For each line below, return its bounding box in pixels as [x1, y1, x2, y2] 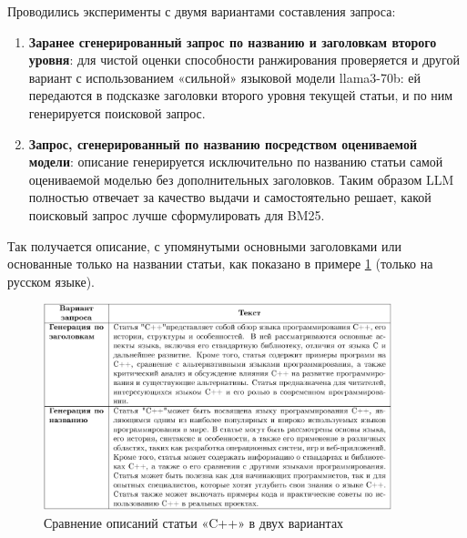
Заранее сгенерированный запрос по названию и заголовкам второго [28, 32, 437, 51]
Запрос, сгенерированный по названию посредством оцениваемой [28, 134, 417, 153]
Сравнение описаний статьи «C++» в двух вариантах [44, 513, 344, 532]
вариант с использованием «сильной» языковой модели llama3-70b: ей [28, 67, 421, 86]
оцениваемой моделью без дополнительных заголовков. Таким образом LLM [28, 169, 454, 188]
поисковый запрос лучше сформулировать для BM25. [28, 205, 325, 224]
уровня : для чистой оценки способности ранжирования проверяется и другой [28, 50, 460, 69]
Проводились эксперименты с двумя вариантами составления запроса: [7, 2, 396, 20]
